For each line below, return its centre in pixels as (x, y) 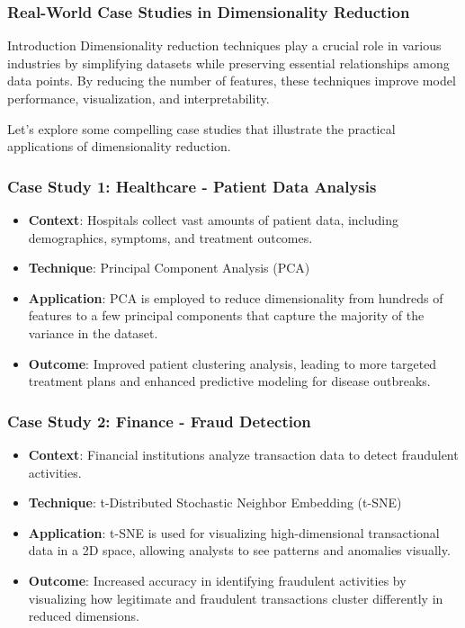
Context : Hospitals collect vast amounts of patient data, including (213, 220)
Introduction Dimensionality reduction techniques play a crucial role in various (224, 45)
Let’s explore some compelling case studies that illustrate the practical (201, 128)
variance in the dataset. (93, 332)
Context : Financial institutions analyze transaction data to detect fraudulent (243, 454)
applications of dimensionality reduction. (119, 146)
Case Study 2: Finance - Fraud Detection (159, 421)
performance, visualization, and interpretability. (139, 98)
